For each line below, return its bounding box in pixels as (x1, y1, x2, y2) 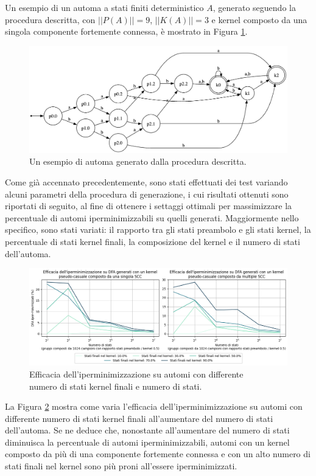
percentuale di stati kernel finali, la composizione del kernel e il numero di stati (5, 235, 300, 247)
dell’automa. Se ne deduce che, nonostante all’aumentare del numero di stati (5, 424, 290, 436)
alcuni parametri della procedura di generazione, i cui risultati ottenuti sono (5, 187, 289, 200)
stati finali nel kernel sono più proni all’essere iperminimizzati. (5, 460, 237, 472)
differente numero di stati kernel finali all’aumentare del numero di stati (5, 412, 273, 424)
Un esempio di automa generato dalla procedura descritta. (29, 155, 247, 168)
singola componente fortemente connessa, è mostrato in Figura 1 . (5, 25, 248, 38)
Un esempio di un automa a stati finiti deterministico (5, 1, 204, 13)
